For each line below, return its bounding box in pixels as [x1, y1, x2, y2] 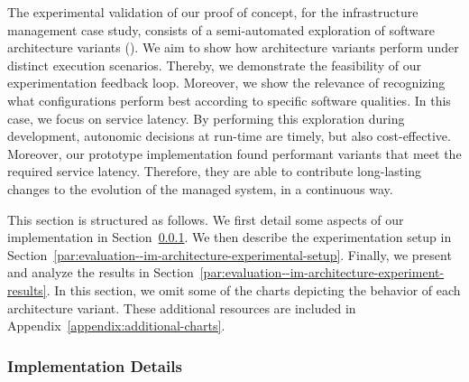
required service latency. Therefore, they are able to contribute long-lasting [7, 162, 421, 181]
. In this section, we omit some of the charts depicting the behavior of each [46, 280, 461, 299]
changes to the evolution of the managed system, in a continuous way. [7, 179, 393, 198]
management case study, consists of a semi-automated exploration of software [7, 20, 435, 39]
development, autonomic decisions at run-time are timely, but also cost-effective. [7, 126, 451, 145]
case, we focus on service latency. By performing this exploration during [7, 108, 405, 127]
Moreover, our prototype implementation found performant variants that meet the [7, 144, 462, 163]
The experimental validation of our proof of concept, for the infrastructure [7, 3, 418, 21]
